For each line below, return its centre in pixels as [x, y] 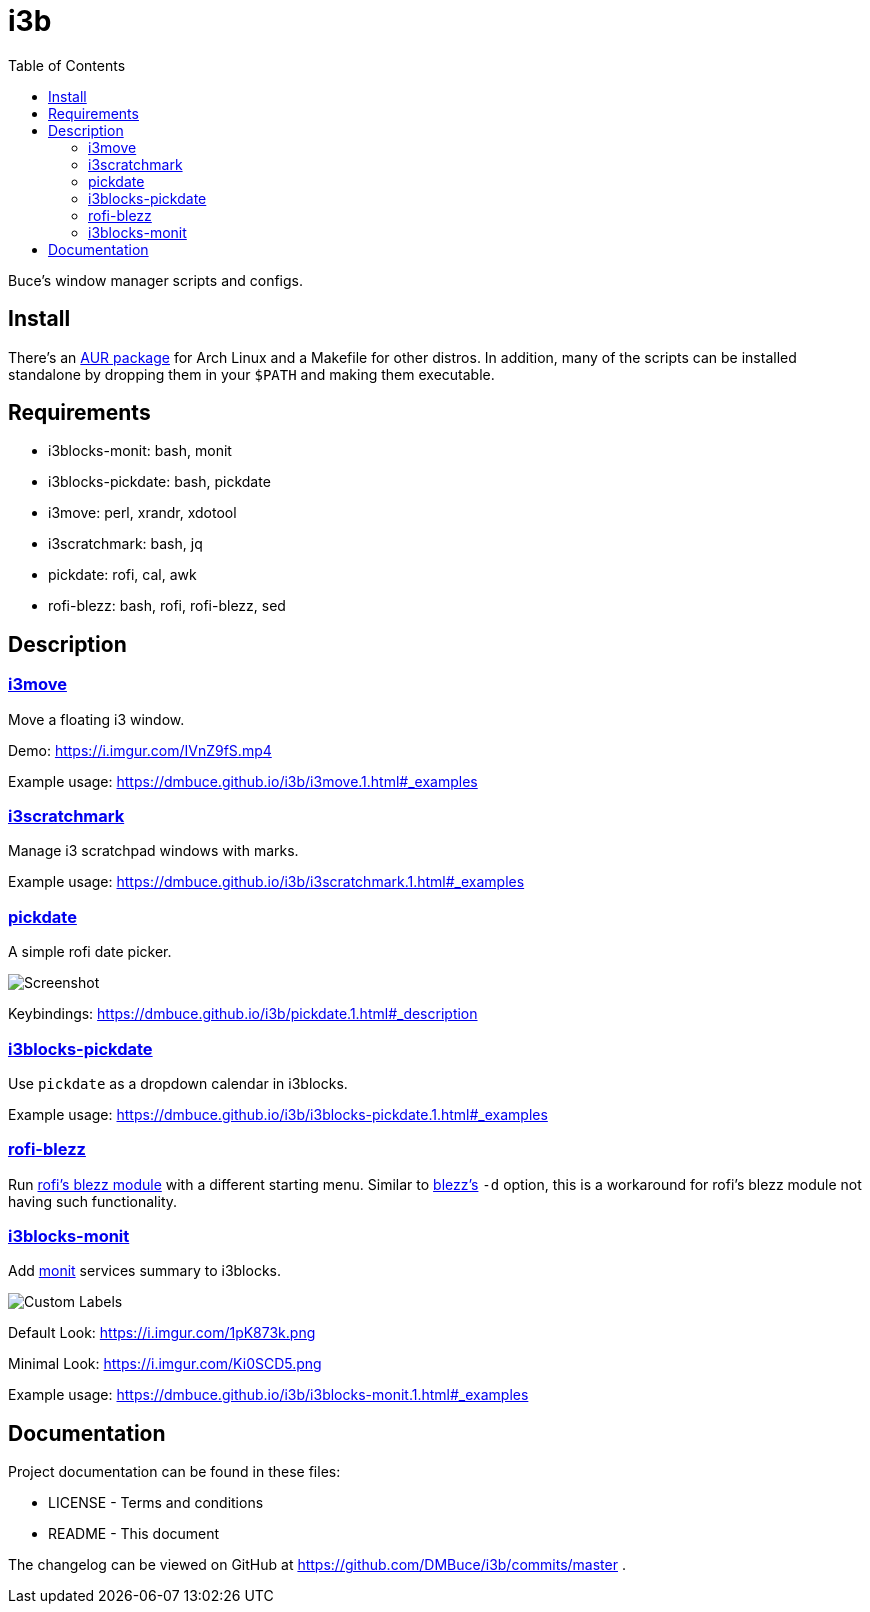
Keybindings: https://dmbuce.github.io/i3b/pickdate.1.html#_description [243, 1014]
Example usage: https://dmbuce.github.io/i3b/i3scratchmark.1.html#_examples [266, 882]
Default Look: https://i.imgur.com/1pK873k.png [162, 1333]
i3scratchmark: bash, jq [125, 544]
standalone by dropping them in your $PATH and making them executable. [251, 374]
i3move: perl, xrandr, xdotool [142, 513]
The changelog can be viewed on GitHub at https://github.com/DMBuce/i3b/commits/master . [317, 1565]
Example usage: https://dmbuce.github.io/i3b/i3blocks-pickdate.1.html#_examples [278, 1114]
